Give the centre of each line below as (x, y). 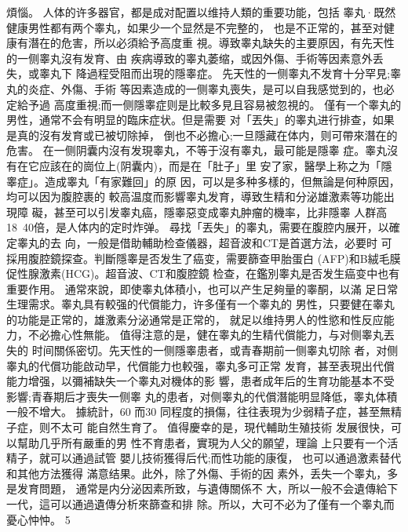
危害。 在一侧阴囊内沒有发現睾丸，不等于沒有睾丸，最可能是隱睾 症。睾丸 (197, 150)
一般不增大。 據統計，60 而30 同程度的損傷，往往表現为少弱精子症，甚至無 (199, 412)
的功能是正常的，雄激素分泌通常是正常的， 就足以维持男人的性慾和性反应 (195, 319)
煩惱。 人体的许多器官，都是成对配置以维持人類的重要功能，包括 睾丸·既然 (201, 12)
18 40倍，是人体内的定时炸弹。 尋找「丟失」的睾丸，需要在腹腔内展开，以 (198, 227)
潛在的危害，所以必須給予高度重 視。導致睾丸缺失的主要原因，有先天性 (211, 43)
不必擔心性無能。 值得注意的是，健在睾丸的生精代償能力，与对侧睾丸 (206, 335)
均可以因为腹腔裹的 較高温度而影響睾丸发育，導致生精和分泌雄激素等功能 (195, 197)
